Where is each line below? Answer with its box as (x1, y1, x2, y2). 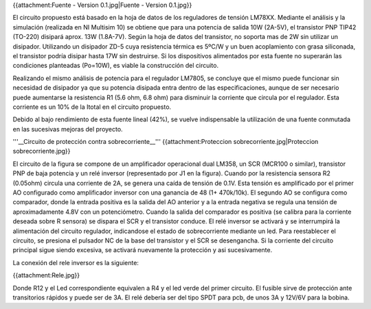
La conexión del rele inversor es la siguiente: (12, 258, 139, 267)
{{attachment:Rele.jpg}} (12, 271, 80, 280)
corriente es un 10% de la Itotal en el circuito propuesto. (12, 103, 172, 111)
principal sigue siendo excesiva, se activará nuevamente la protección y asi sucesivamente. (12, 246, 273, 254)
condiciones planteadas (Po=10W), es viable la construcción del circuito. (12, 62, 219, 70)
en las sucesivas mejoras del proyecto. (12, 125, 123, 133)
